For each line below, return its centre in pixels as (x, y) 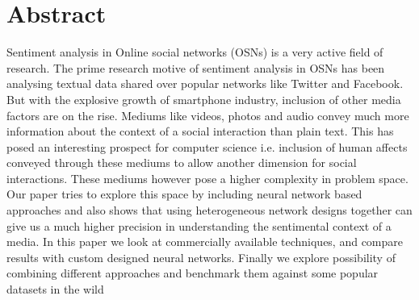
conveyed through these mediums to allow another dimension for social (182, 162)
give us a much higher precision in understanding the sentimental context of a (199, 225)
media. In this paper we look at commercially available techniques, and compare (205, 242)
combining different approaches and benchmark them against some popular (193, 273)
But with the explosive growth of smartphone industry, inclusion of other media (204, 99)
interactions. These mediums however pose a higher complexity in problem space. (207, 178)
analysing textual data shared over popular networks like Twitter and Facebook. (205, 83)
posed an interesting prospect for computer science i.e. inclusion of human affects (207, 146)
